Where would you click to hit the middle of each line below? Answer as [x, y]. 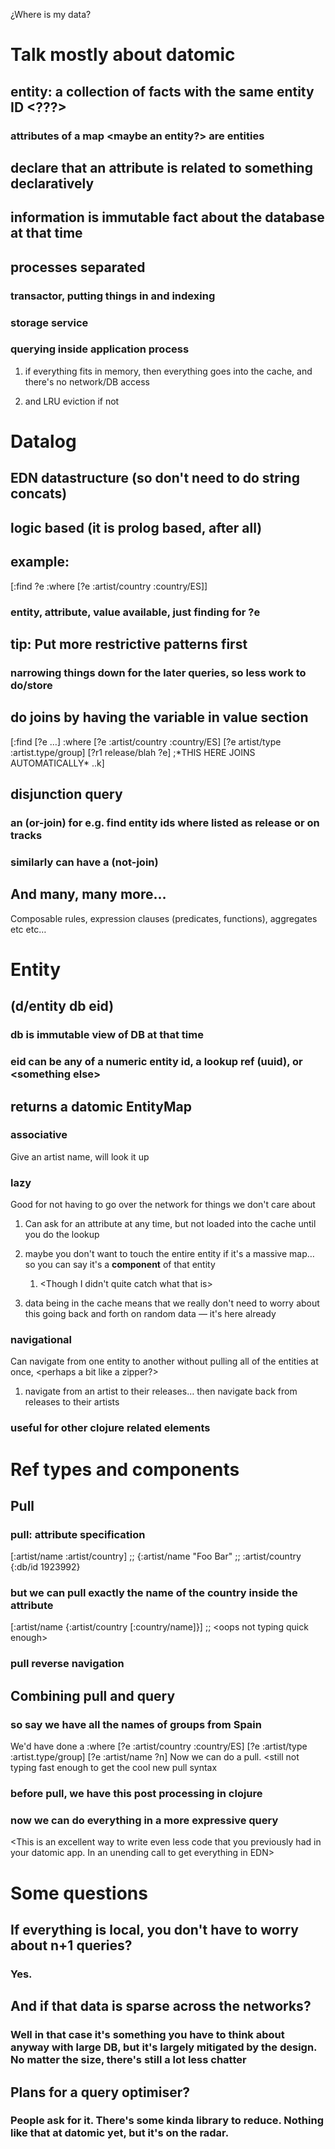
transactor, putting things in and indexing [113, 296]
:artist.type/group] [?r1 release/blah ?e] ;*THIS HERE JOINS [133, 752]
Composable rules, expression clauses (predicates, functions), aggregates [164, 918]
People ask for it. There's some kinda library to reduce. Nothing [167, 2121]
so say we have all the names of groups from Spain [136, 1724]
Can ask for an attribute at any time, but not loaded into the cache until [170, 1224]
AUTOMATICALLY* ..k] [57, 763]
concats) [39, 494]
